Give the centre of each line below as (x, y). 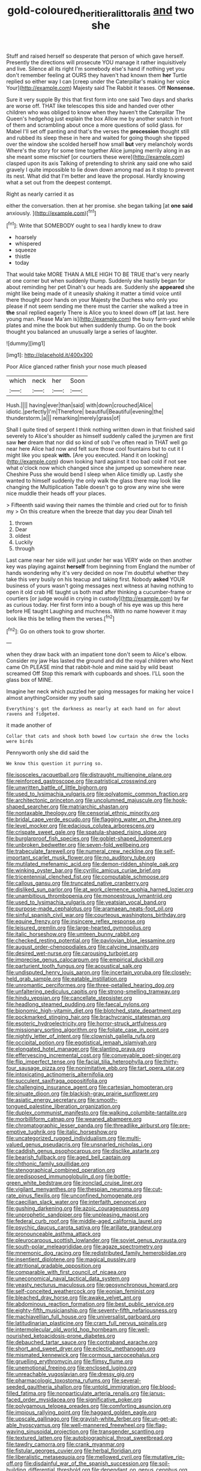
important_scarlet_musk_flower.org (49, 858)
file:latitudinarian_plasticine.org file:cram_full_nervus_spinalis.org (86, 1323)
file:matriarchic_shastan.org (94, 807)
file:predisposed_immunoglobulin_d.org (55, 1176)
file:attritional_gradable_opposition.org (54, 1266)
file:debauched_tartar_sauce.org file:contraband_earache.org (82, 1343)
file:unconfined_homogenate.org (101, 1196)
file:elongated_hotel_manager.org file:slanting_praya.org (76, 1049)
